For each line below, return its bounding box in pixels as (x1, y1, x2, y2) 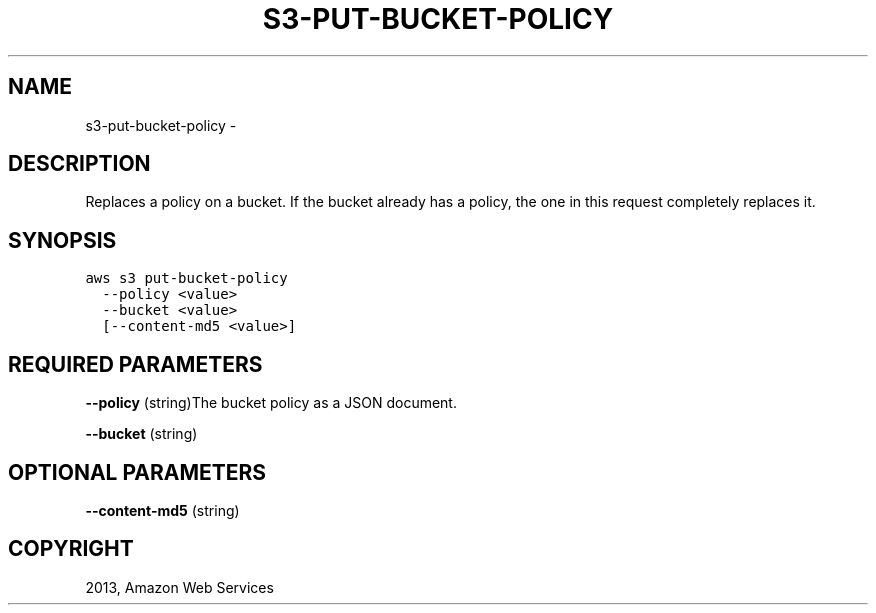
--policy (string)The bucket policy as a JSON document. (85, 394, 457, 412)
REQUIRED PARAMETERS (8, 351, 263, 377)
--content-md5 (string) (85, 501, 240, 519)
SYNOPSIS (8, 227, 117, 253)
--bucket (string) (85, 425, 198, 443)
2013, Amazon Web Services (85, 578, 274, 596)
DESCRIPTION (8, 151, 151, 177)
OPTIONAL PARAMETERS (8, 459, 267, 485)
